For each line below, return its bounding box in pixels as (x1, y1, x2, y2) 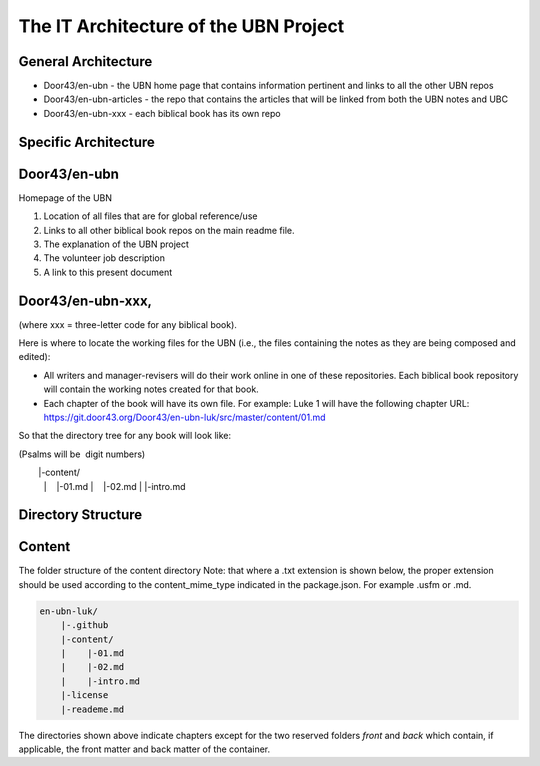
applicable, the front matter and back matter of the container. (18, 743, 271, 755)
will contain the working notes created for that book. (43, 383, 259, 395)
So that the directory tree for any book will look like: (18, 430, 232, 442)
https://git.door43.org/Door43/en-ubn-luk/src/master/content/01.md (43, 411, 326, 423)
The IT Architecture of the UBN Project (18, 15, 345, 37)
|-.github (60, 620, 109, 631)
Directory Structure (18, 506, 143, 524)
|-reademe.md (60, 703, 125, 715)
